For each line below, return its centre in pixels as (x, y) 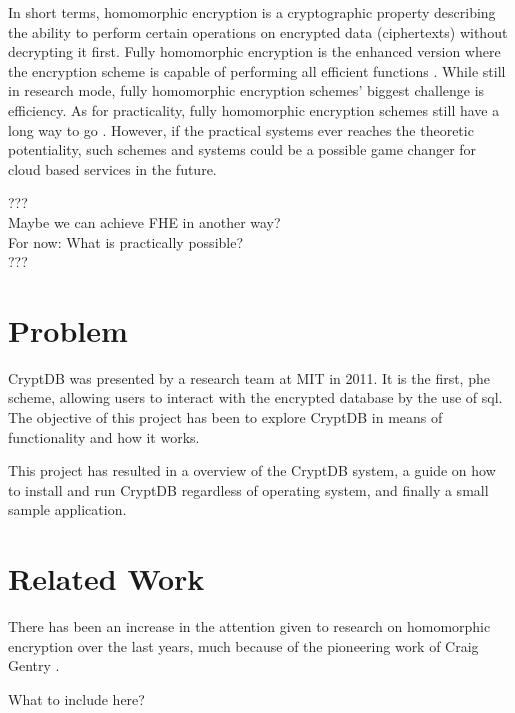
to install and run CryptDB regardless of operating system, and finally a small (248, 489)
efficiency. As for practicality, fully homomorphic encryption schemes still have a (254, 109)
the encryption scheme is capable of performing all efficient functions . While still (257, 70)
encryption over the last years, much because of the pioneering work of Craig (243, 645)
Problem (68, 329)
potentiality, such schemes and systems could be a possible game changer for (242, 149)
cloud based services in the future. (112, 168)
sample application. (67, 509)
